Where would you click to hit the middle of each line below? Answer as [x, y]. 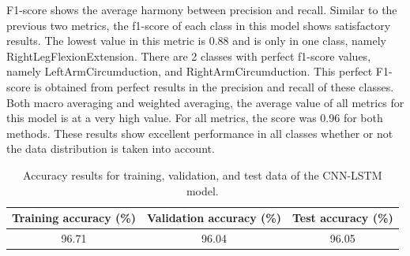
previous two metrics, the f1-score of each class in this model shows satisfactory [199, 25]
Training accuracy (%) [74, 218]
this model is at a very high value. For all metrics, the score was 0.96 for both [195, 118]
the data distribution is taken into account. [111, 148]
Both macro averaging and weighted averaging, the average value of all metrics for [205, 102]
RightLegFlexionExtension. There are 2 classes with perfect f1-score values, [189, 56]
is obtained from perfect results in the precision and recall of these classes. [214, 86]
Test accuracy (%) [342, 218]
